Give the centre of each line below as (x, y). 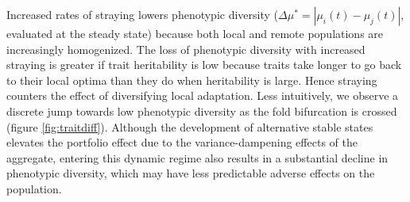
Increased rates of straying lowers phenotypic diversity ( (143, 14)
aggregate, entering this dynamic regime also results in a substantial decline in (197, 157)
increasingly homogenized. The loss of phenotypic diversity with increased (186, 49)
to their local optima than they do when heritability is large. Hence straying (192, 80)
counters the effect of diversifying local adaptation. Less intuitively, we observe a (203, 95)
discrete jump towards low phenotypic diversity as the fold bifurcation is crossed (202, 111)
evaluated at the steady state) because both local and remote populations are (195, 33)
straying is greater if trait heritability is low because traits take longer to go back (204, 65)
